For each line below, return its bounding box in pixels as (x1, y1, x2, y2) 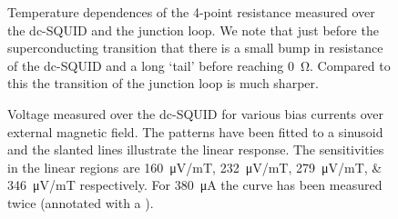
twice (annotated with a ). (7, 193, 154, 212)
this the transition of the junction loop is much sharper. (7, 74, 319, 93)
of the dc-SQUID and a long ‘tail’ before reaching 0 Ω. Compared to (7, 55, 391, 75)
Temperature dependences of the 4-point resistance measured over (7, 3, 375, 21)
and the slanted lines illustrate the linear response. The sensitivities (7, 140, 384, 159)
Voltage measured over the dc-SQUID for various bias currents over (7, 104, 383, 123)
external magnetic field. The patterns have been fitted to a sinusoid (7, 122, 383, 141)
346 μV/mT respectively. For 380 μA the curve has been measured (7, 175, 383, 194)
